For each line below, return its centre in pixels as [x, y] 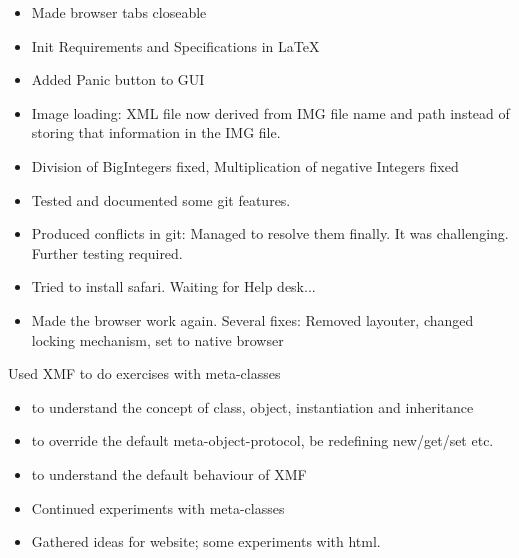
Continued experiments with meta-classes [158, 507]
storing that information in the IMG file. [156, 132]
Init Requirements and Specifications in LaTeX [175, 45]
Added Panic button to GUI [118, 79]
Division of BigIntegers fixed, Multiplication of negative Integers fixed [245, 165]
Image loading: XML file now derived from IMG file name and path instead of [270, 112]
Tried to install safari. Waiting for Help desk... [173, 286]
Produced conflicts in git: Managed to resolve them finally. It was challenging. [270, 233]
